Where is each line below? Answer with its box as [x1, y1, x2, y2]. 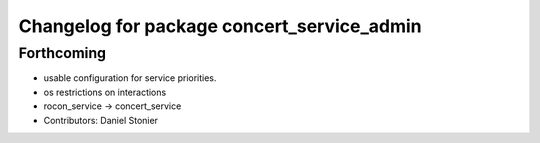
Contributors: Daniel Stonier [43, 114, 159, 126]
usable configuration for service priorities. [43, 72, 217, 84]
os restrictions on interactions [43, 86, 167, 98]
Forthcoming [18, 44, 107, 62]
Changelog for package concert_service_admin [18, 15, 422, 37]
